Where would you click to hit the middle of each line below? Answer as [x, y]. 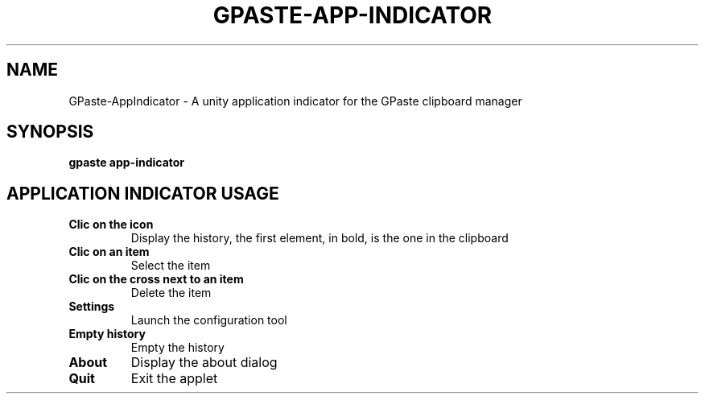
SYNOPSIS [50, 132]
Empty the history [177, 348]
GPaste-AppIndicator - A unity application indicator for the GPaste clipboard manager [295, 101]
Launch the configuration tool [209, 320]
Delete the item [171, 293]
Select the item [171, 266]
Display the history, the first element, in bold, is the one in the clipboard [320, 238]
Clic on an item [109, 252]
